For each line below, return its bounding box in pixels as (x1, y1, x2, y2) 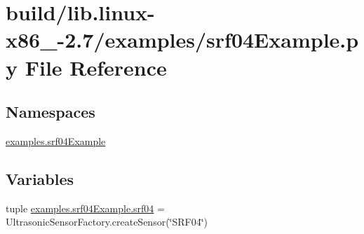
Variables (6, 167, 74, 189)
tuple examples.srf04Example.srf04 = (6, 200, 165, 215)
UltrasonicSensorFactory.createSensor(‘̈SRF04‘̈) (6, 214, 208, 229)
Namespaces (6, 101, 95, 123)
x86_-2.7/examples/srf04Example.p (6, 25, 359, 54)
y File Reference (6, 53, 167, 81)
